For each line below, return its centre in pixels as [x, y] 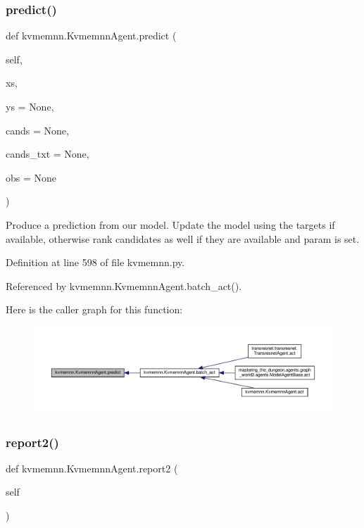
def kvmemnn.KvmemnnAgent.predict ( [91, 36]
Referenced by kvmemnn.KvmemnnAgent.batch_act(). [124, 285]
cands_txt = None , [48, 154]
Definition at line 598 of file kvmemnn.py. [95, 262]
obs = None [31, 177]
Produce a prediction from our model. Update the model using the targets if [170, 224]
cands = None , [37, 130]
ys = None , [30, 106]
